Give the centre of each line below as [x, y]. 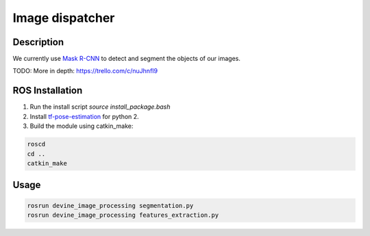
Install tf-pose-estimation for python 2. [85, 116]
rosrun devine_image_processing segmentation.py [110, 206]
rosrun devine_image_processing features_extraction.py [123, 215]
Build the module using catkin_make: [82, 126]
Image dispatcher [64, 18]
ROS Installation [48, 91]
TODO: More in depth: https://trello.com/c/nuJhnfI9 [85, 71]
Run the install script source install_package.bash [100, 107]
